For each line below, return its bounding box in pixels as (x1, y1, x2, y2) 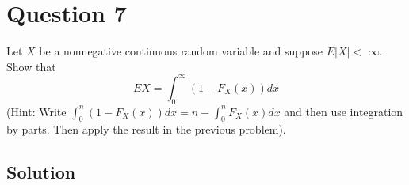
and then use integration (284, 103, 403, 119)
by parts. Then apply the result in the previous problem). (6, 121, 286, 138)
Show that (6, 58, 56, 74)
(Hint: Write (6, 103, 67, 119)
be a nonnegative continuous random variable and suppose (39, 43, 323, 59)
